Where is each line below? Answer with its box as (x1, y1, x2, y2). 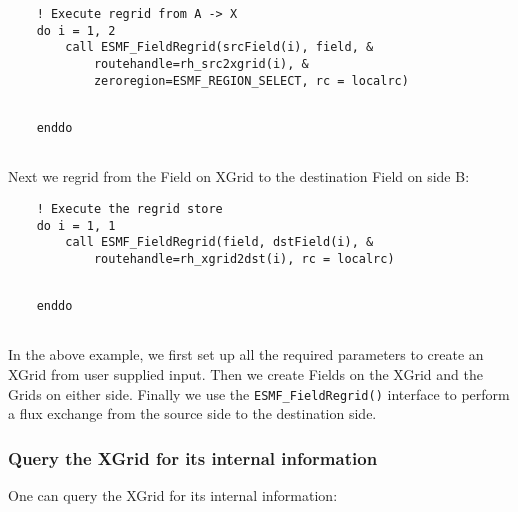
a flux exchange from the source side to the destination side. (8, 403, 377, 424)
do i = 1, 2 (36, 23, 116, 38)
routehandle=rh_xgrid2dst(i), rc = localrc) (93, 251, 395, 266)
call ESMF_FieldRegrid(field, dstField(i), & (65, 235, 374, 250)
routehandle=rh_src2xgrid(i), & (93, 56, 309, 71)
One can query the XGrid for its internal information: (8, 485, 338, 506)
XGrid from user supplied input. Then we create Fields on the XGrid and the (8, 364, 483, 385)
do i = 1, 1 (36, 218, 116, 233)
